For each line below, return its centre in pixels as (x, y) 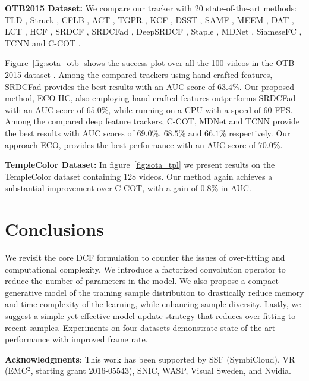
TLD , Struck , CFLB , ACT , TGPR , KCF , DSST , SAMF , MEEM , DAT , (149, 19)
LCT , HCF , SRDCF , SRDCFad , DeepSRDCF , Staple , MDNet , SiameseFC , (153, 31)
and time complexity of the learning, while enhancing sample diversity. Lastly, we (153, 304)
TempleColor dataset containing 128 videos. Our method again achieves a (139, 176)
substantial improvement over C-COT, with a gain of (101, 188)
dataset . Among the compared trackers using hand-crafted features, (148, 74)
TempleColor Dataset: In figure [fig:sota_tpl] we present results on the (140, 165)
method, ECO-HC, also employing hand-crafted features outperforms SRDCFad (150, 98)
